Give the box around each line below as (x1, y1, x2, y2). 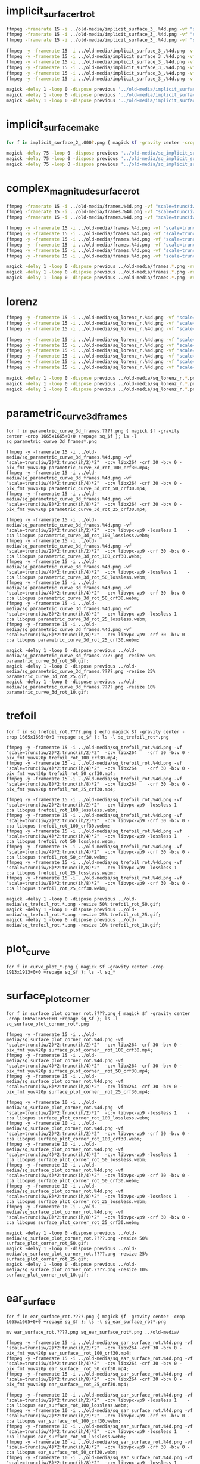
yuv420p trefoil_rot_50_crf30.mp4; (27, 771, 116, 777)
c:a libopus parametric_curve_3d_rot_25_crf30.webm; (6, 637, 140, 643)
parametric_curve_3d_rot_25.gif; (6, 673, 89, 680)
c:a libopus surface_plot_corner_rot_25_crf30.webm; (6, 1220, 140, 1226)
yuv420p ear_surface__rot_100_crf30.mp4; (27, 1350, 132, 1356)
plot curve (6, 942, 51, 958)
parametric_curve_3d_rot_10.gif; (6, 690, 89, 696)
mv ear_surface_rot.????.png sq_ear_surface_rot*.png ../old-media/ (6, 1329, 180, 1335)
